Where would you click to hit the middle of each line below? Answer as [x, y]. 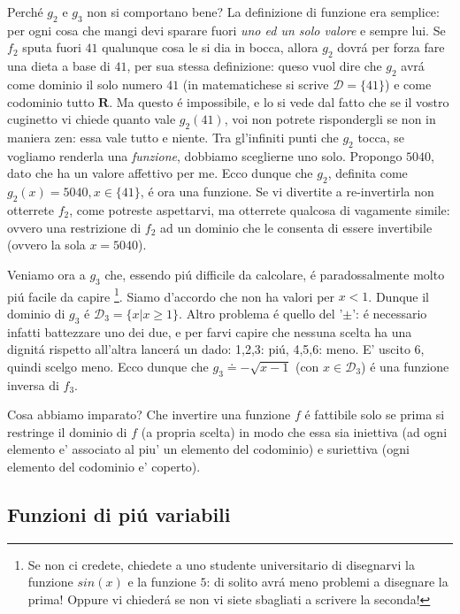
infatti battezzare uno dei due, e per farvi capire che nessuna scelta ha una [210, 331]
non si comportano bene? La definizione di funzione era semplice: [263, 12]
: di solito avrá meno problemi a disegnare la [327, 582]
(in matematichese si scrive [256, 84]
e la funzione [162, 582]
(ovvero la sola [46, 245]
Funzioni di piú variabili [119, 514]
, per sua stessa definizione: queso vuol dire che [254, 66]
